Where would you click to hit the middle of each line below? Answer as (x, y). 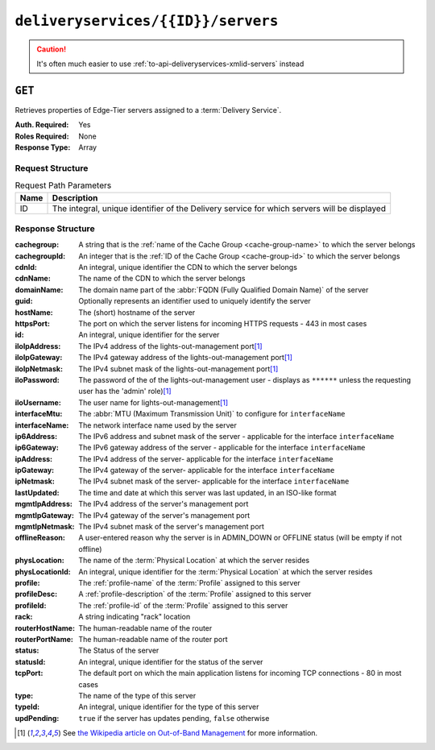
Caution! (52, 49)
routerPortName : (44, 639)
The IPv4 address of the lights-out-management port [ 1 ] (170, 346)
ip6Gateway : (37, 448)
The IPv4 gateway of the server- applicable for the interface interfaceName (207, 470)
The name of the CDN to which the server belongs (162, 279)
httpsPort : (32, 324)
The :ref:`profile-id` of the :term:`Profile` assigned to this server (183, 605)
